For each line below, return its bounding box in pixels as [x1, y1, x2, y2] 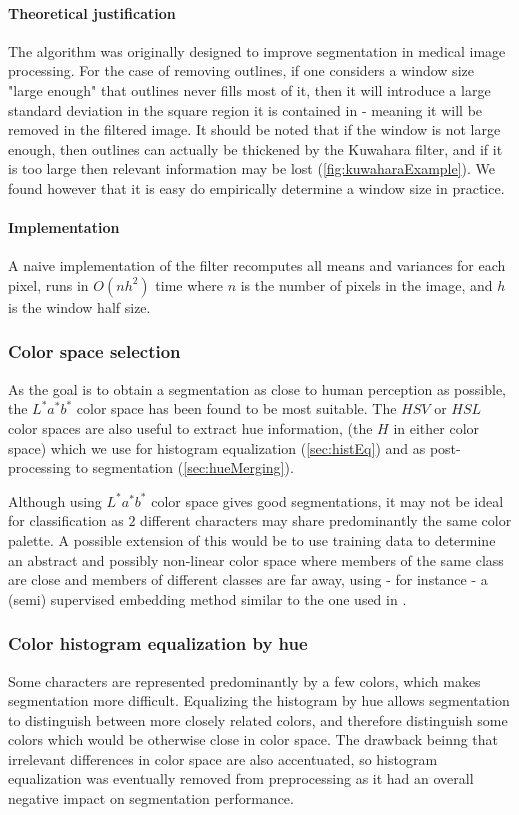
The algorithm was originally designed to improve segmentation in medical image [8, 40, 506, 61]
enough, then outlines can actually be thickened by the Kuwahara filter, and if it [8, 138, 503, 159]
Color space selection [8, 339, 181, 364]
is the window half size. [8, 296, 151, 317]
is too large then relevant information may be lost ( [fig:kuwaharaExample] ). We [8, 158, 496, 179]
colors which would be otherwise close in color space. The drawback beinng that [8, 729, 499, 750]
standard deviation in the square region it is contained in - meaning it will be [8, 99, 483, 120]
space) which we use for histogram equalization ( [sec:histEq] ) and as [8, 437, 426, 458]
